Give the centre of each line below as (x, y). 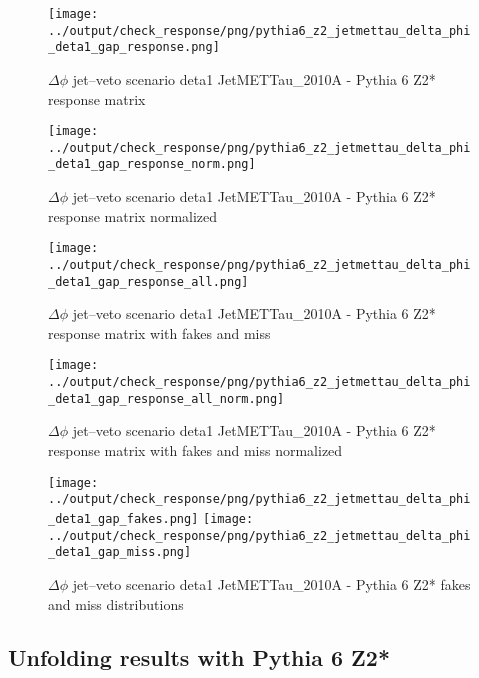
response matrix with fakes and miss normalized (195, 450)
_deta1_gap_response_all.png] (148, 281)
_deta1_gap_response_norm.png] (152, 164)
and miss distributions (116, 603)
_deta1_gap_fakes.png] (123, 518)
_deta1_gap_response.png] (134, 47)
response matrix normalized (133, 215)
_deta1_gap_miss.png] (120, 552)
